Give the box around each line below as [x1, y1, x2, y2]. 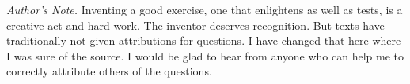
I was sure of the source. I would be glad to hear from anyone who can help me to [6, 47, 404, 64]
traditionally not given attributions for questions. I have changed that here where [6, 32, 401, 49]
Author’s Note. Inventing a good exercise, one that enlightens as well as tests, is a [6, 2, 403, 17]
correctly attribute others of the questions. [6, 63, 212, 79]
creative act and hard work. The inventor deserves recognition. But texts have [6, 16, 385, 33]
